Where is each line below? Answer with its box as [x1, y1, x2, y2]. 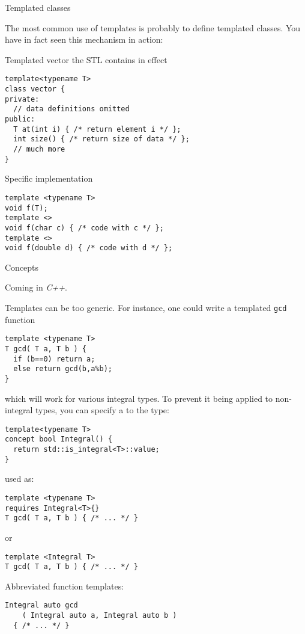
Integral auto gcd [5, 601, 78, 610]
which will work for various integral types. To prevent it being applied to [5, 392, 273, 404]
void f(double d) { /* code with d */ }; [5, 244, 173, 253]
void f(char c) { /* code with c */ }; [5, 223, 164, 232]
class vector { [5, 85, 65, 94]
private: [5, 94, 40, 103]
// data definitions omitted [13, 105, 130, 114]
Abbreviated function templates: [5, 579, 124, 592]
